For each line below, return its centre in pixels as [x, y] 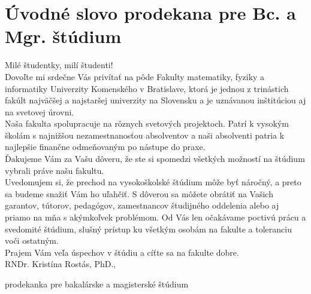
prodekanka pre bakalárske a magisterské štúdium [97, 284]
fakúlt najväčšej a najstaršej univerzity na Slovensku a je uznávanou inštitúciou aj [155, 100]
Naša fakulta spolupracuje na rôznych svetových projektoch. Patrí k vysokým [147, 123]
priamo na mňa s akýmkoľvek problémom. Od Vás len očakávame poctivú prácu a [155, 217]
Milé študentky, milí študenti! [59, 65]
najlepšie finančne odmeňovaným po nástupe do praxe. [105, 147]
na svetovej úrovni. [40, 111]
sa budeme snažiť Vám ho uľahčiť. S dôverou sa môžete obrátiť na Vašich [139, 193]
